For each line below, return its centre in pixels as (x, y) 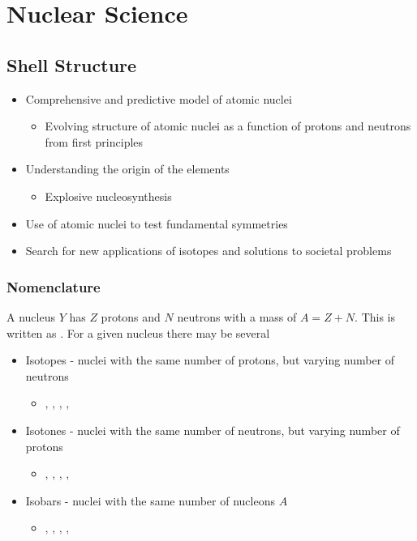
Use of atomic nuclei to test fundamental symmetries (157, 223)
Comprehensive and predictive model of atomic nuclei (159, 98)
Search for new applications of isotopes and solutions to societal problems (208, 251)
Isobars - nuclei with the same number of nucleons (150, 500)
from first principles (94, 141)
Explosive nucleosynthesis (108, 196)
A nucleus (31, 316)
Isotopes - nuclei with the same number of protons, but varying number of (210, 360)
